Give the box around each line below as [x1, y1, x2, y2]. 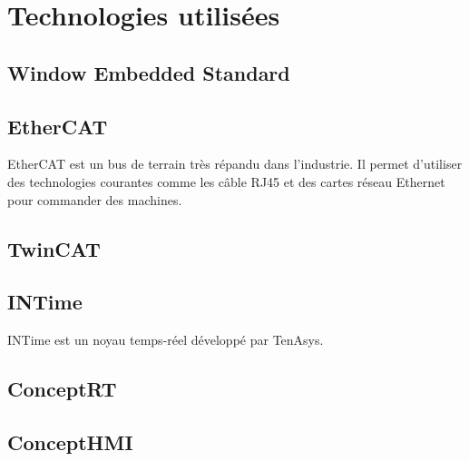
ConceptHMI [7, 427, 133, 456]
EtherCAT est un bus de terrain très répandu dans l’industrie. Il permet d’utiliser [7, 154, 463, 173]
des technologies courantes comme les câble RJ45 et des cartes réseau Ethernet [7, 172, 445, 191]
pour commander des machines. [7, 190, 182, 209]
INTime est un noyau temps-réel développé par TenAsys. [7, 330, 324, 349]
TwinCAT [7, 234, 101, 262]
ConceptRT [7, 375, 117, 403]
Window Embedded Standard [7, 58, 290, 86]
